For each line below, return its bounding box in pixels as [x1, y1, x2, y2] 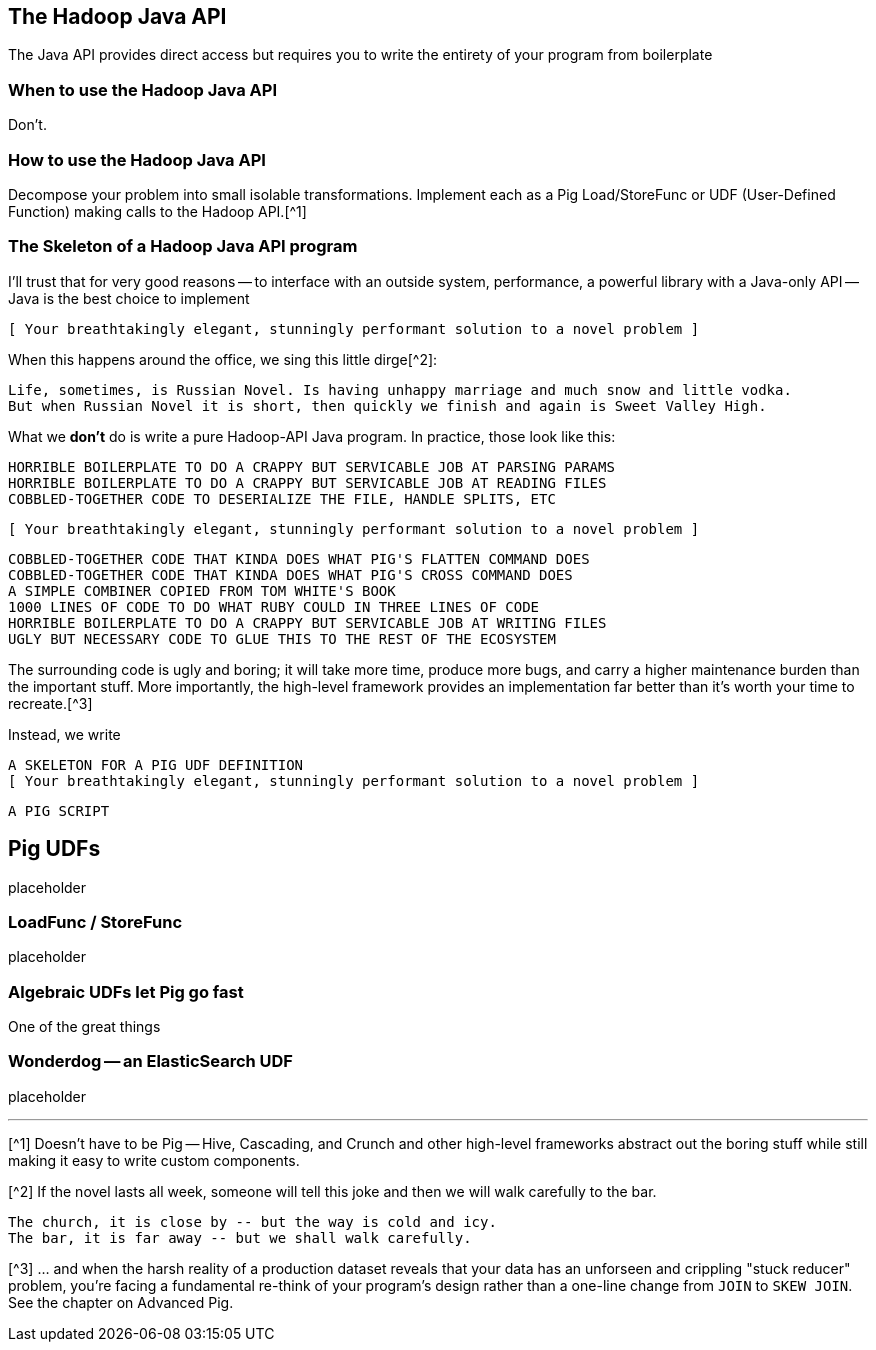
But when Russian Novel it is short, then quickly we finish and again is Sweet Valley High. [8, 397, 767, 414]
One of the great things [8, 1018, 161, 1036]
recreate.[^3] [8, 694, 93, 712]
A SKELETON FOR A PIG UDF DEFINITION [8, 756, 304, 773]
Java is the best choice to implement [8, 289, 250, 307]
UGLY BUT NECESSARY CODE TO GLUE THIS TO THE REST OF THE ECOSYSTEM [8, 630, 556, 647]
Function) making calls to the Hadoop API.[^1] [8, 202, 307, 220]
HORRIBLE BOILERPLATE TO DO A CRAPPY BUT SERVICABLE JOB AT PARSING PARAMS [8, 458, 615, 475]
